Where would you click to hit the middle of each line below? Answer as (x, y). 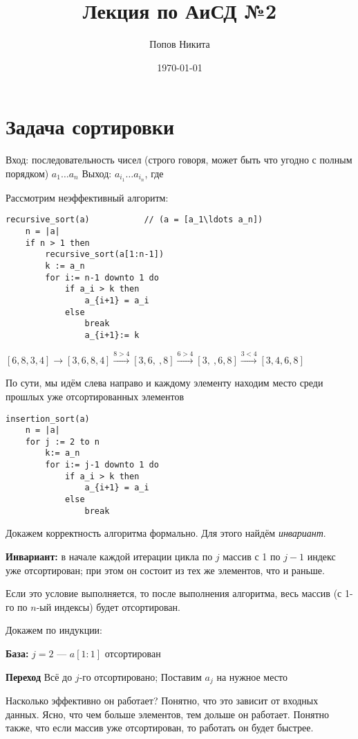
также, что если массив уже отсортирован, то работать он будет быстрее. (160, 728)
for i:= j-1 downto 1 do (102, 465)
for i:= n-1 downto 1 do (102, 277)
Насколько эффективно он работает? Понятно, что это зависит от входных (162, 701)
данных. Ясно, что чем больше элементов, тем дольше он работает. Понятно (168, 714)
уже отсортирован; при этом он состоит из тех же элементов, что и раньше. (165, 570)
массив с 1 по (252, 556)
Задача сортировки (90, 126)
